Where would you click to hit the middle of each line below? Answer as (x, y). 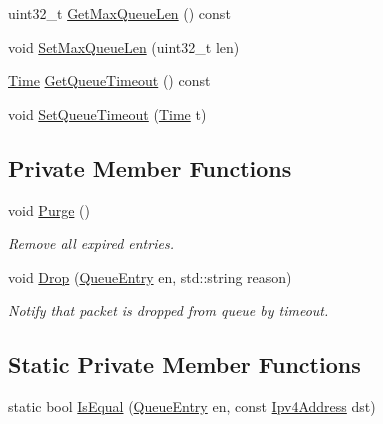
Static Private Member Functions (184, 364)
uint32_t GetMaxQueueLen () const (119, 13)
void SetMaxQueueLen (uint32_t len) (124, 46)
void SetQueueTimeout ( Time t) (107, 113)
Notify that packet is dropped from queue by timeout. (168, 310)
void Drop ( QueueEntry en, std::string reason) (150, 276)
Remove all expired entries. (91, 243)
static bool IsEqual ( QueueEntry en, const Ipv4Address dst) (192, 406)
